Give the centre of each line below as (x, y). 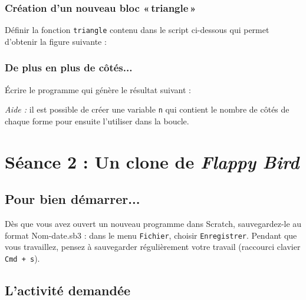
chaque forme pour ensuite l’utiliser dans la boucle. (97, 121)
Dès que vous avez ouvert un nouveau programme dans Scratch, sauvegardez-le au (153, 224)
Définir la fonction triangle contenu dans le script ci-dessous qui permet (137, 30)
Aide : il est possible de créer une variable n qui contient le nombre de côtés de (147, 109)
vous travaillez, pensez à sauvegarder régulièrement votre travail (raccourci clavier (153, 247)
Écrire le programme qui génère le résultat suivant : (98, 89)
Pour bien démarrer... (73, 199)
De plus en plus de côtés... (69, 67)
